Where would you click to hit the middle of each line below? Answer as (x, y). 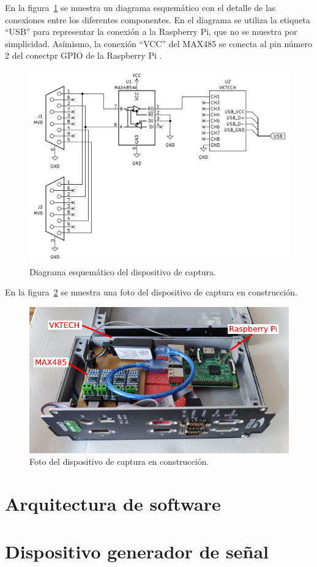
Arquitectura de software (113, 504)
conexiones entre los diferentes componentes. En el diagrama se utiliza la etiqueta (158, 19)
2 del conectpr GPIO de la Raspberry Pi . (84, 55)
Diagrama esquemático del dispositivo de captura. (123, 271)
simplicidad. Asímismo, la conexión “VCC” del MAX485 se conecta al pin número (158, 43)
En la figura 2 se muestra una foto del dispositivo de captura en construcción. (151, 292)
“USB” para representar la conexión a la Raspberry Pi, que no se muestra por (151, 31)
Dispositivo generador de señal (137, 551)
